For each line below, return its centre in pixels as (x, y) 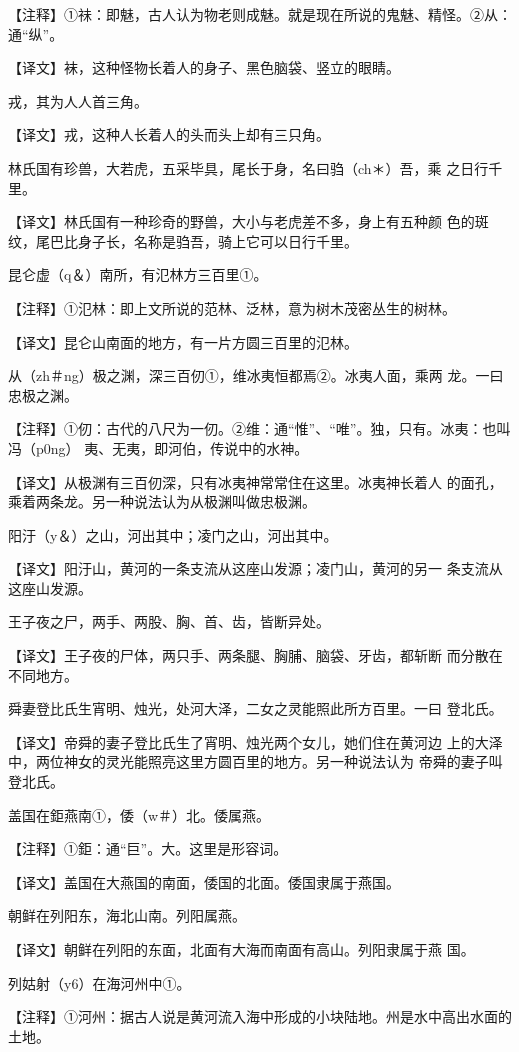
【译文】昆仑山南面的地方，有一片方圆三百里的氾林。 (183, 341)
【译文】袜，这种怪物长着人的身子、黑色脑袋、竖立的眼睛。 (204, 67)
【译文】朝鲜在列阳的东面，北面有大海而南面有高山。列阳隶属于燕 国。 (241, 949)
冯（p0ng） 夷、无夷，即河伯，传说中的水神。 (158, 447)
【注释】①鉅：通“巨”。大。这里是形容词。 (148, 848)
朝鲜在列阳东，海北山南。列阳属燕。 (127, 915)
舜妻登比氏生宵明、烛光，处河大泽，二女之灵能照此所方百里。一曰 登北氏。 (255, 708)
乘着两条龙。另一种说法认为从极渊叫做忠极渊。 (162, 501)
